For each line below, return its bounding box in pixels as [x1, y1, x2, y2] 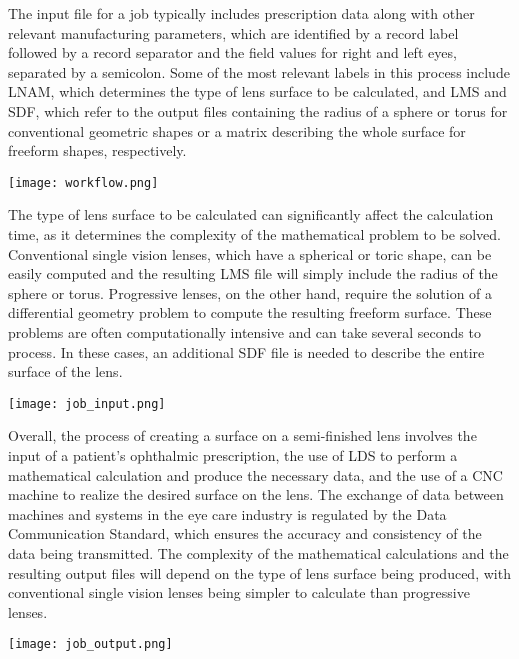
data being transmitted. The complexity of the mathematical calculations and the [8, 542, 509, 563]
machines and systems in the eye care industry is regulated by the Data [8, 503, 447, 524]
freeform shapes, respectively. [8, 140, 187, 161]
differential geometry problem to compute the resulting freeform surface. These [8, 302, 492, 323]
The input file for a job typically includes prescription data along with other [8, 3, 475, 23]
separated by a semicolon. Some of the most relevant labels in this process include [8, 61, 510, 82]
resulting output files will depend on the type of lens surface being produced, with [8, 562, 511, 583]
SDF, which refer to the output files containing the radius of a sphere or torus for [8, 100, 508, 121]
